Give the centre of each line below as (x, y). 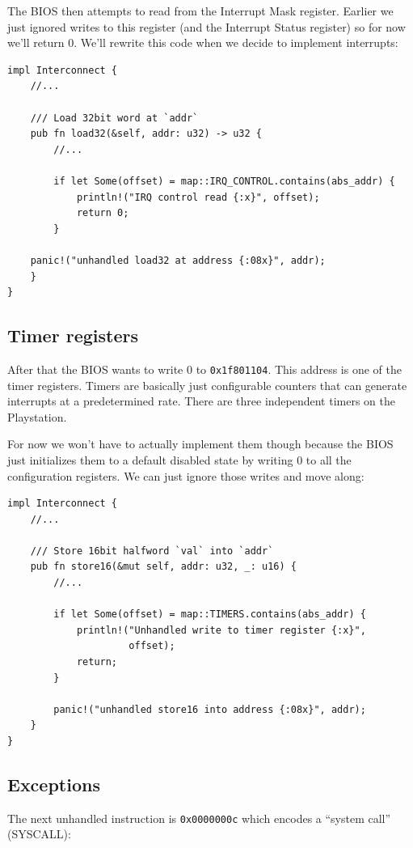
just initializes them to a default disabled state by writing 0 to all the (179, 459)
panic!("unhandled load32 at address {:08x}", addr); (178, 260)
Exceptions (54, 784)
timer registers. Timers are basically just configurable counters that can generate (207, 385)
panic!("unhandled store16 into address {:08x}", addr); (210, 709)
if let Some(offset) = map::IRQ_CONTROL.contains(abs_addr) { (224, 181)
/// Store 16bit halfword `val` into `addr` (152, 551)
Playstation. (37, 416)
